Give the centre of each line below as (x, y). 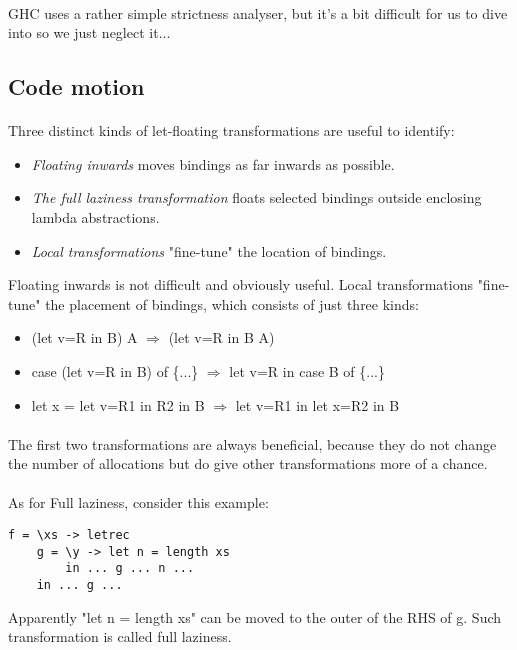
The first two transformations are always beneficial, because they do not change (252, 443)
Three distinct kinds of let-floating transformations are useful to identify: (231, 130)
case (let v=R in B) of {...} (115, 370)
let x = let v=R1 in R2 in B (118, 404)
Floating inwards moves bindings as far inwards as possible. (213, 163)
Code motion (76, 86)
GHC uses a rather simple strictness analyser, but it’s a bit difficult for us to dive (258, 12)
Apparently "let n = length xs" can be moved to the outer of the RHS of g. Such (255, 616)
